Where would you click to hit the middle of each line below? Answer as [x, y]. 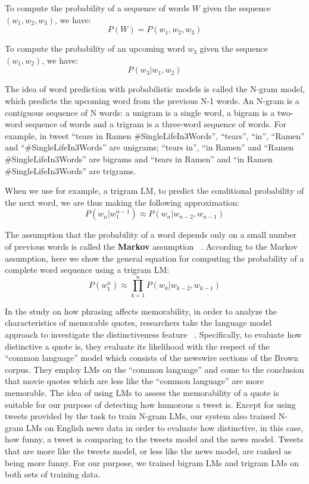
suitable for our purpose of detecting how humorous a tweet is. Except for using [150, 404]
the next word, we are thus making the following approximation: [122, 202]
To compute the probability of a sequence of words [97, 8]
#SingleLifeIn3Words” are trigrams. [71, 170]
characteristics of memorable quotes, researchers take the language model [138, 323]
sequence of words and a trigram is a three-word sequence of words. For [156, 124]
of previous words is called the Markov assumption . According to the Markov [151, 246]
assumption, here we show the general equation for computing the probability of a [154, 258]
